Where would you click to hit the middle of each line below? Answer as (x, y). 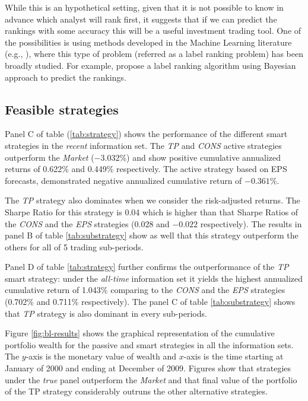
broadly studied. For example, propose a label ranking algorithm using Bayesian (150, 65)
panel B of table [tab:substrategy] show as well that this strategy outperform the (152, 235)
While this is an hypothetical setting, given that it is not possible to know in (144, 7)
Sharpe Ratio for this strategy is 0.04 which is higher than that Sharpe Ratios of (152, 211)
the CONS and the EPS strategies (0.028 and (87, 223)
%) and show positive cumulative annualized (200, 157)
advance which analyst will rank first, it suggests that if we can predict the (141, 19)
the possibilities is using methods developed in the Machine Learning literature (148, 42)
